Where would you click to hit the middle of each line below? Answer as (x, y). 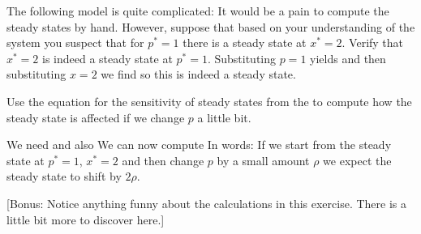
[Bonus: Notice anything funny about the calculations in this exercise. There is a (206, 203)
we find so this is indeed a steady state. (198, 74)
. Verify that (373, 43)
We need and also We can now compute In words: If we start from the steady (199, 145)
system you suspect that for (75, 43)
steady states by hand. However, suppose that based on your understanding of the (211, 26)
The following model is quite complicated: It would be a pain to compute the (198, 11)
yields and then (348, 58)
